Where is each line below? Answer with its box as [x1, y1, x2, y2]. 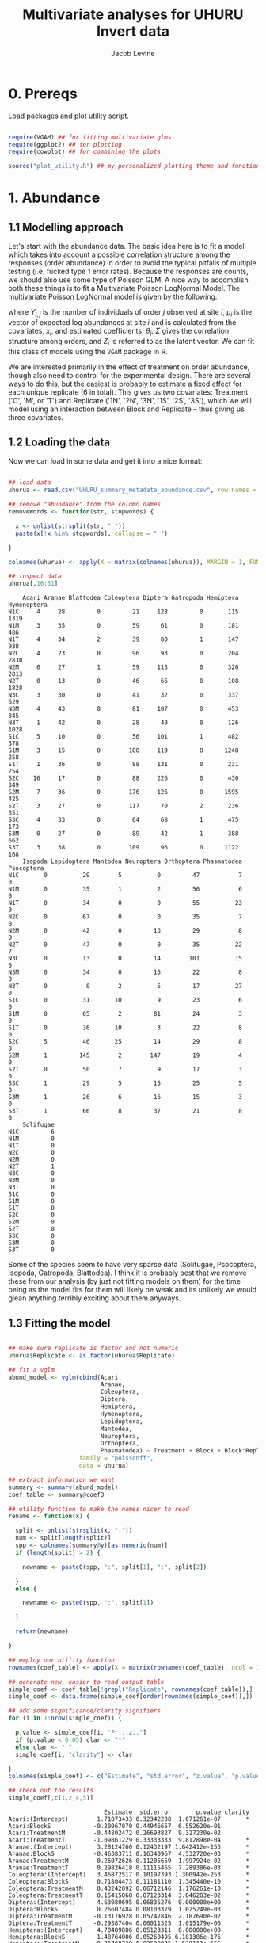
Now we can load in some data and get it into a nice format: [8, 456, 203, 466]
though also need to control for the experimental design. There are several [8, 370, 251, 380]
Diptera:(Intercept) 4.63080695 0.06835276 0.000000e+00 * [8, 1899, 249, 1907]
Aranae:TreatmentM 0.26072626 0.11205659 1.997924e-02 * [8, 1857, 249, 1865]
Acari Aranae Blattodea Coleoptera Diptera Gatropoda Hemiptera [22, 594, 239, 602]
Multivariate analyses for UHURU [22, 6, 244, 24]
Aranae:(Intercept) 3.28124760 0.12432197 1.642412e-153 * [8, 1843, 249, 1851]
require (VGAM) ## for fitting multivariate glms [8, 133, 172, 141]
